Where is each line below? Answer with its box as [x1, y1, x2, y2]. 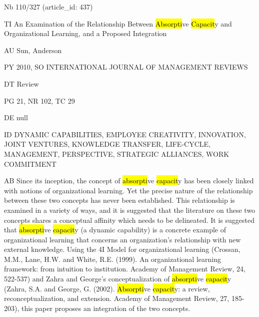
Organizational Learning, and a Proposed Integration [4, 28, 167, 39]
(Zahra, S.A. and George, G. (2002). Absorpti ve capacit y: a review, [4, 283, 210, 293]
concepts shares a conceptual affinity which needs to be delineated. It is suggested [4, 214, 255, 225]
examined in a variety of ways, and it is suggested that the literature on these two [4, 204, 255, 215]
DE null [4, 112, 28, 123]
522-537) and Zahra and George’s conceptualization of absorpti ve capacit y [4, 273, 231, 284]
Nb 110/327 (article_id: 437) [4, 2, 93, 12]
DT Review [4, 78, 39, 89]
